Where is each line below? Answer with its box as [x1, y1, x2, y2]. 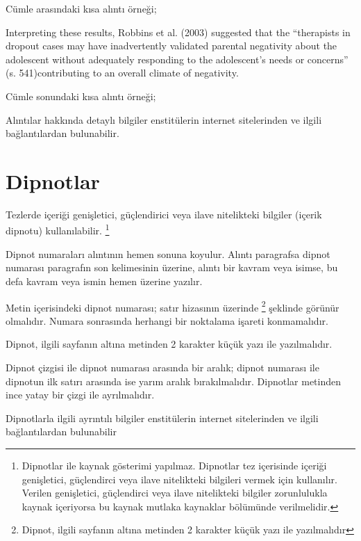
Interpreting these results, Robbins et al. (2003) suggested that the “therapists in [6, 24, 351, 39]
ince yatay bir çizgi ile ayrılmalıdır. [6, 387, 155, 402]
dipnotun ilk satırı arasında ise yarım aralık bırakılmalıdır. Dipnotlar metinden [6, 373, 342, 388]
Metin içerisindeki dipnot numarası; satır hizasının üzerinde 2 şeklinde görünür [6, 298, 339, 314]
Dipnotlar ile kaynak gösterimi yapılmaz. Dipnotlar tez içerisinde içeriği [22, 458, 327, 472]
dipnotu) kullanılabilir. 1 [6, 221, 110, 238]
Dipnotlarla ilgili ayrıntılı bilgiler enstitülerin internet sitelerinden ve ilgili [6, 410, 319, 425]
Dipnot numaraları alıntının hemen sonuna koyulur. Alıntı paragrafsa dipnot [6, 246, 330, 261]
